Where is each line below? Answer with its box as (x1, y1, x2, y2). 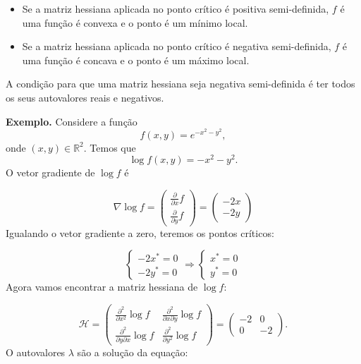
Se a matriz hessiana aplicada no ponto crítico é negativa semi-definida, (22, 39, 331, 54)
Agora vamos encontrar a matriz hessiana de (6, 279, 198, 294)
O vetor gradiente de (6, 165, 95, 180)
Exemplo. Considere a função (6, 114, 137, 128)
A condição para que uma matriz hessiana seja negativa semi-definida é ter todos (6, 76, 355, 91)
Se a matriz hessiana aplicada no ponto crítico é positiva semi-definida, (22, 1, 329, 16)
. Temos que (83, 140, 136, 154)
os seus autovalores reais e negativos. (6, 90, 164, 104)
